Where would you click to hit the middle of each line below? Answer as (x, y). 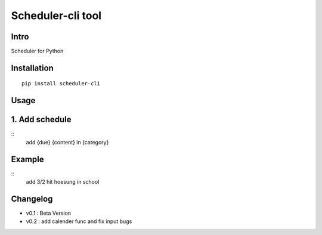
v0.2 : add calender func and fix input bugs (79, 221)
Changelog (32, 199)
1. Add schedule (41, 120)
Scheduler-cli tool (56, 16)
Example (27, 159)
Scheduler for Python (37, 51)
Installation (32, 68)
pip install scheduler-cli (61, 84)
